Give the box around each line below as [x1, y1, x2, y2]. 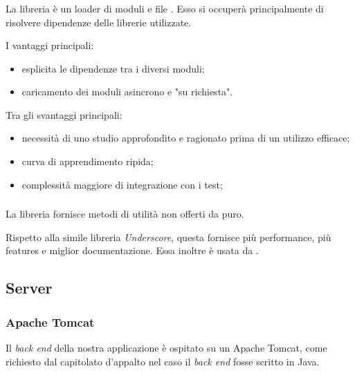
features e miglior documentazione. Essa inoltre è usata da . [6, 243, 259, 258]
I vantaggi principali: [6, 38, 94, 52]
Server [6, 277, 53, 298]
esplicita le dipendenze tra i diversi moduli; [21, 61, 205, 75]
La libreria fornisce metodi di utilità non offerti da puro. [6, 207, 244, 221]
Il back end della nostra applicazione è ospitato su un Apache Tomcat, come [6, 340, 327, 354]
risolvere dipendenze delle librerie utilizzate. [6, 15, 192, 29]
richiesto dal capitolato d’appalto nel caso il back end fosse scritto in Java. [6, 354, 320, 368]
